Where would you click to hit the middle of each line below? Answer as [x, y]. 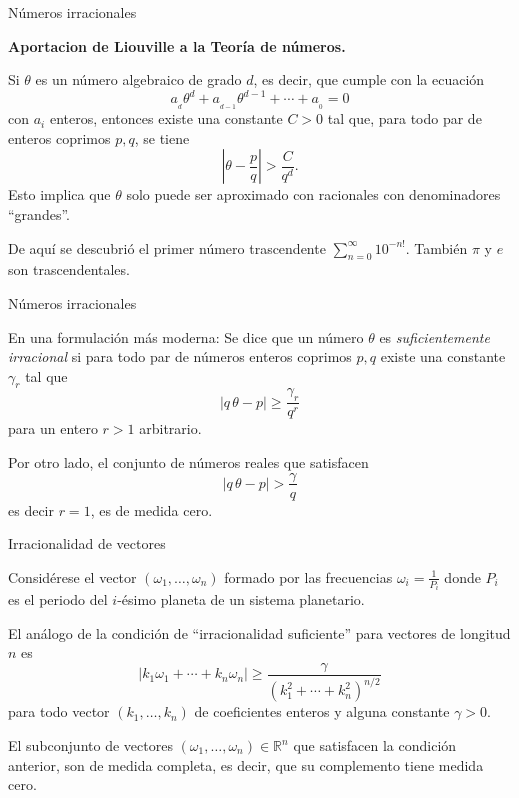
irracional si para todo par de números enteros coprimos [180, 356]
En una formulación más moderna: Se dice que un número [186, 336]
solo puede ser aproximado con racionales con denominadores [313, 194]
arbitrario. [170, 428]
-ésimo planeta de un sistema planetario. [241, 599]
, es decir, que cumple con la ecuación [369, 79]
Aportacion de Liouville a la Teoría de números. [177, 45]
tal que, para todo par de [404, 118]
